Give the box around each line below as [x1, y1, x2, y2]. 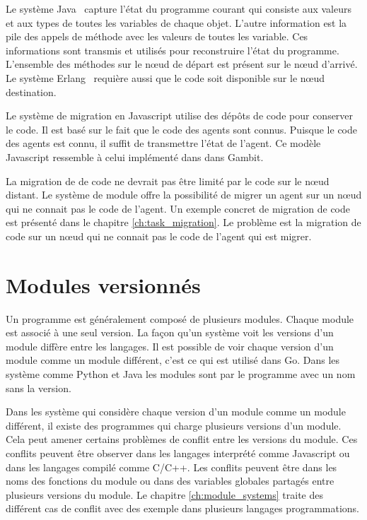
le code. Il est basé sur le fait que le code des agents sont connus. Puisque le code [6, 122, 357, 136]
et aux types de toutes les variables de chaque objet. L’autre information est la [6, 15, 347, 30]
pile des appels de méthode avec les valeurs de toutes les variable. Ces [6, 29, 308, 44]
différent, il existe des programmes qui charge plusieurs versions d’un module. [6, 418, 342, 432]
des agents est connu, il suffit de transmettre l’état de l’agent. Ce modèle [6, 136, 321, 150]
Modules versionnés [6, 270, 201, 299]
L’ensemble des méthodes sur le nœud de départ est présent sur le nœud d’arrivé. [6, 57, 358, 71]
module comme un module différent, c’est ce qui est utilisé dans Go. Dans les [6, 353, 340, 367]
